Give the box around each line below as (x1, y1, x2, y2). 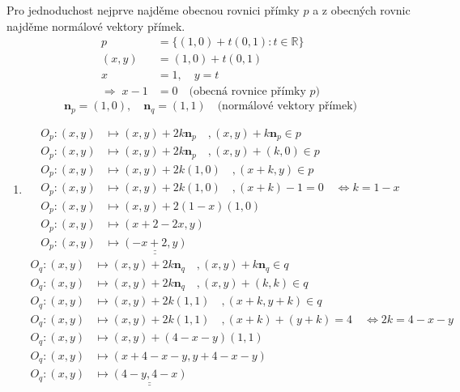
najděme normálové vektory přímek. (6, 17, 185, 34)
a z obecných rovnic (313, 2, 411, 18)
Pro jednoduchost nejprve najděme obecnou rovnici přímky (6, 2, 300, 18)
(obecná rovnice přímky (189, 86, 306, 98)
